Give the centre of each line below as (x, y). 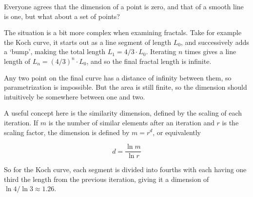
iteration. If (21, 122)
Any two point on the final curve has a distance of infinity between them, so (118, 77)
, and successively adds (215, 42)
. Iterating (161, 51)
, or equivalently (177, 132)
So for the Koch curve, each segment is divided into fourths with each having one (125, 169)
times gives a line (211, 51)
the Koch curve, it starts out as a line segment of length (88, 42)
